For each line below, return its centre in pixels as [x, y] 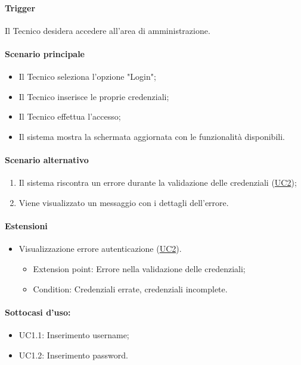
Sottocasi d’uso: [38, 312]
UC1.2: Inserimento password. [73, 355]
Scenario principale [45, 53]
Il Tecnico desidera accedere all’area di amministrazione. [108, 30]
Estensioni [26, 226]
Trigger [20, 7]
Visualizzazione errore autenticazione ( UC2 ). [100, 249]
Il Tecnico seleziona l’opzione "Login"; [87, 77]
